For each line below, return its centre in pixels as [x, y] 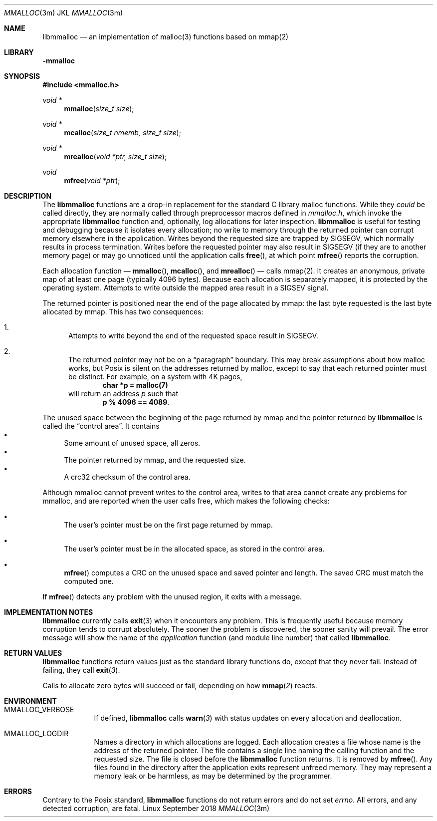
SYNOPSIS [22, 76]
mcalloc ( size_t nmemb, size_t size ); [122, 133]
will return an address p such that [123, 394]
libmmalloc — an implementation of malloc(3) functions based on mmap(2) [166, 37]
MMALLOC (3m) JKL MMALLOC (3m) [64, 13]
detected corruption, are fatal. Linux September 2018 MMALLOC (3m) [156, 808]
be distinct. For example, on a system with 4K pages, [155, 377]
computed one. [89, 581]
